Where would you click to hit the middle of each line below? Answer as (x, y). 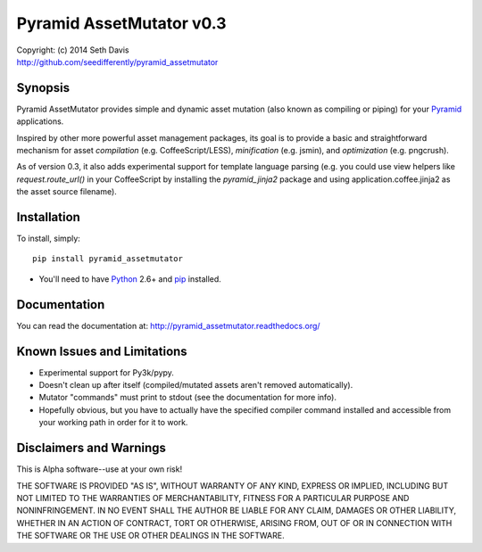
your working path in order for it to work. (113, 423)
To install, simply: (48, 239)
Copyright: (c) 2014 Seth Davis (73, 50)
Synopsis (43, 88)
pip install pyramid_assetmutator (108, 259)
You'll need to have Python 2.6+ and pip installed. (130, 279)
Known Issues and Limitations (102, 351)
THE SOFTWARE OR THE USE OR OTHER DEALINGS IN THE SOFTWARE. (150, 536)
